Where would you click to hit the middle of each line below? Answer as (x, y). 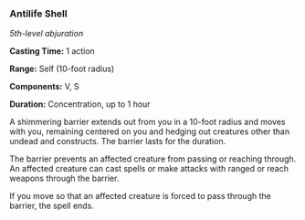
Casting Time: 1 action (53, 51)
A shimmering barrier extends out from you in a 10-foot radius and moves (147, 122)
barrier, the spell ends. (52, 206)
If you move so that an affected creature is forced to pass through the (140, 196)
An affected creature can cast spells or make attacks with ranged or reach (149, 169)
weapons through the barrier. (64, 178)
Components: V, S (44, 87)
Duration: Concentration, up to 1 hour (80, 104)
